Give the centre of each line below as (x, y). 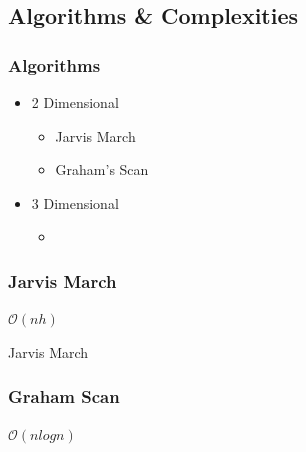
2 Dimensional (75, 102)
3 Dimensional (75, 202)
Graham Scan (64, 396)
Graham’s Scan (102, 169)
